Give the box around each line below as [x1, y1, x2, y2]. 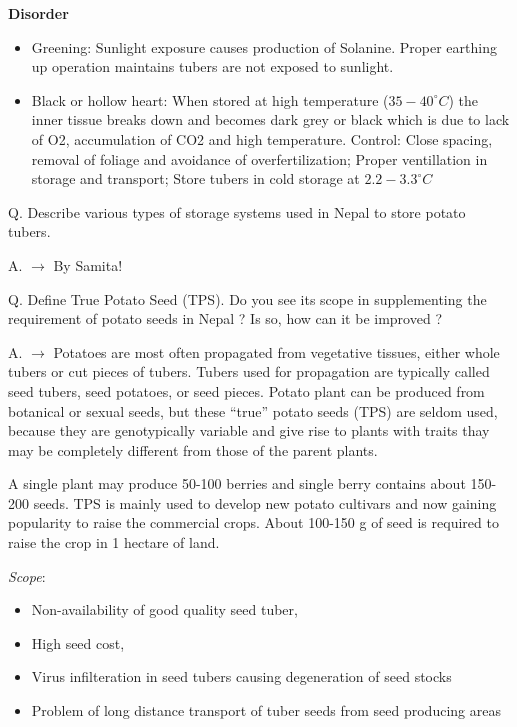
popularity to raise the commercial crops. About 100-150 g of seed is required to [8, 512, 499, 533]
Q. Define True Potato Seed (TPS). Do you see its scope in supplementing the [8, 288, 487, 309]
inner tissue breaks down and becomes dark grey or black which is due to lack [31, 109, 510, 130]
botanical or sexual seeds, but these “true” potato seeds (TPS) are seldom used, [8, 400, 498, 421]
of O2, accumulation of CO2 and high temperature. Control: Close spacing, [31, 128, 493, 149]
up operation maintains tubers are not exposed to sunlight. [31, 56, 394, 77]
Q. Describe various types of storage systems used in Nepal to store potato [8, 201, 466, 222]
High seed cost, [31, 632, 125, 653]
